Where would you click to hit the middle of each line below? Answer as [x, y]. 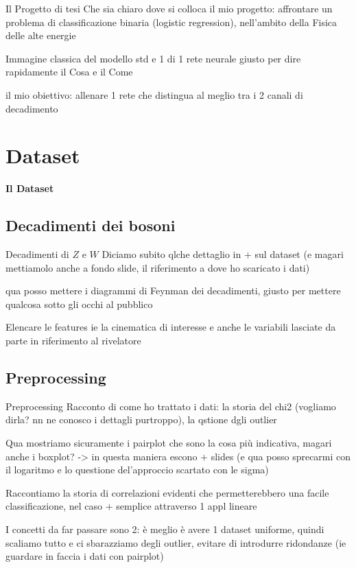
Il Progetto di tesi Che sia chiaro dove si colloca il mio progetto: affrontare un [169, 8]
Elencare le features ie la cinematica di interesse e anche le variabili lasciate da [171, 327]
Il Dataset [30, 188]
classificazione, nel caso [54, 506]
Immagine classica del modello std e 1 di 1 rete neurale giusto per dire [153, 58]
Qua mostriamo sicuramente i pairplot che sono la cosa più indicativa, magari [169, 443]
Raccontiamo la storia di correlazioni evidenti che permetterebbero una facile [167, 492]
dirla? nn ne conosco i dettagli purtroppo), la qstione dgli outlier [141, 419]
